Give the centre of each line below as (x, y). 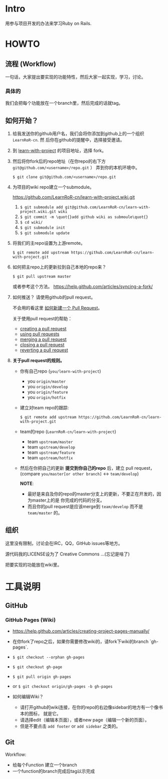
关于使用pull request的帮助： (42, 319)
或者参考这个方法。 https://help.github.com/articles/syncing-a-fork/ (82, 287)
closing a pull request (42, 345)
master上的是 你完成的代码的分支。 (68, 500)
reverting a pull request (44, 350)
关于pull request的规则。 (38, 361)
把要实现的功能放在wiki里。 (33, 564)
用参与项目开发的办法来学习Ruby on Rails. (48, 23)
